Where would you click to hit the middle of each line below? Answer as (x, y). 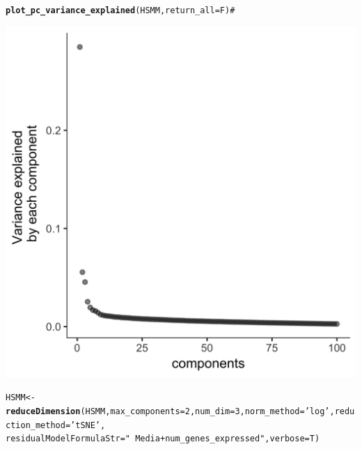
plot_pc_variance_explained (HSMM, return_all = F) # (120, 10)
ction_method (36, 425)
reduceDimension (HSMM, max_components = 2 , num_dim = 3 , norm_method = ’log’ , (170, 411)
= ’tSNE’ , (85, 425)
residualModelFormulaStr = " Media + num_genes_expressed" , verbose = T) (163, 439)
